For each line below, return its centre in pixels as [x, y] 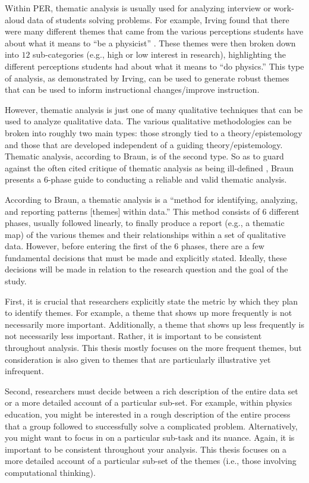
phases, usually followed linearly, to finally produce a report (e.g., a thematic [145, 223]
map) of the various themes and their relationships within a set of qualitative [145, 234]
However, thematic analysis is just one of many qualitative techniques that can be [154, 109]
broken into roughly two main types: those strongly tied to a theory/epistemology [154, 132]
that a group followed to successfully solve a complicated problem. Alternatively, [151, 426]
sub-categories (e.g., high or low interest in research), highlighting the [160, 54]
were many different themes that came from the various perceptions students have [154, 31]
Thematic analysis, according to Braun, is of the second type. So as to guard [144, 156]
